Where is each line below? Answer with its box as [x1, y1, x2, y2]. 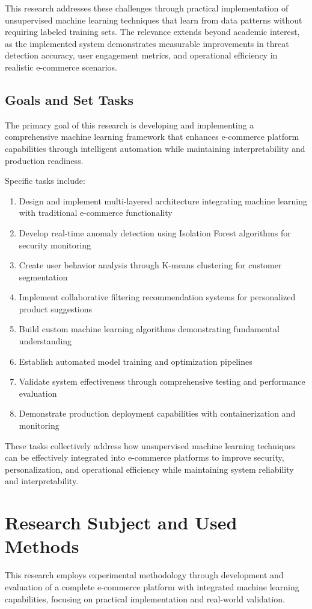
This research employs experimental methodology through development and [5, 569, 284, 581]
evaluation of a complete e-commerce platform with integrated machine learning [5, 580, 299, 593]
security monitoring [19, 238, 91, 251]
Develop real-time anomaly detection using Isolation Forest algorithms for [19, 226, 291, 239]
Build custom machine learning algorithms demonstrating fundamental [19, 323, 280, 335]
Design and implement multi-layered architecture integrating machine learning [19, 194, 307, 207]
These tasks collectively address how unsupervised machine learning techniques [5, 439, 296, 452]
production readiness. [5, 154, 84, 166]
